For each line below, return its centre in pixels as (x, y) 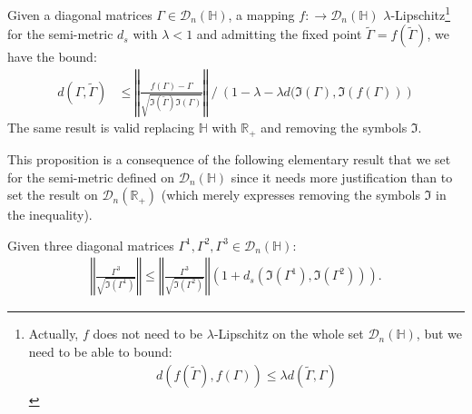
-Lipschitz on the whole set (289, 334)
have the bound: (52, 57)
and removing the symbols (334, 128)
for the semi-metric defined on (91, 177)
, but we (439, 334)
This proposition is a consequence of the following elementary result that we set (229, 158)
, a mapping (261, 14)
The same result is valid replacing (101, 128)
